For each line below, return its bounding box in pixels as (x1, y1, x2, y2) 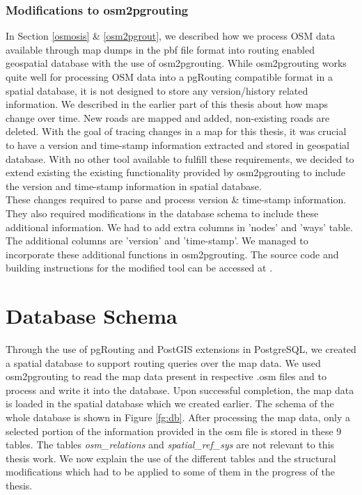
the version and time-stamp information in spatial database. (6, 178, 262, 193)
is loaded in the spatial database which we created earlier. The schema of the (6, 396, 334, 411)
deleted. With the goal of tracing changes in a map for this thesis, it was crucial (6, 124, 347, 139)
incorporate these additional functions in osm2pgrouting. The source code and (6, 246, 339, 261)
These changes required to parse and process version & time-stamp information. (6, 192, 347, 207)
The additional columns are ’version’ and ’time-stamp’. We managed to (6, 233, 308, 248)
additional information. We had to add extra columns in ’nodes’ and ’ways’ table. (6, 219, 353, 234)
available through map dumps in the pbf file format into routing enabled (6, 42, 315, 56)
